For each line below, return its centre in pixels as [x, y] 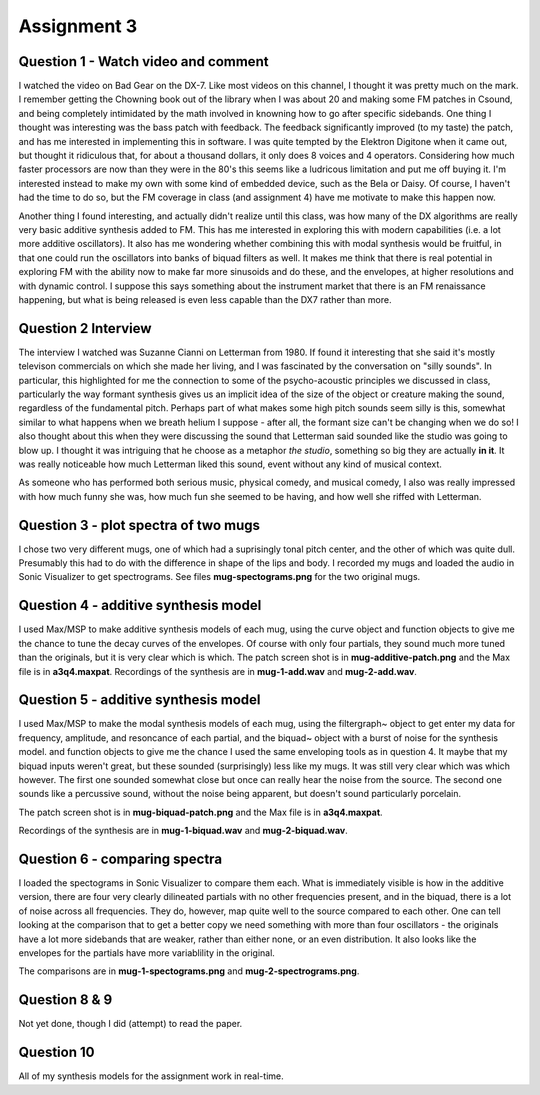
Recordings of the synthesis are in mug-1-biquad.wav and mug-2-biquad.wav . [183, 831]
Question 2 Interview [85, 328]
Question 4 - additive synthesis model [140, 605]
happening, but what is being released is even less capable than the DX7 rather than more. [205, 299]
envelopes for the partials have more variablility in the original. [146, 953]
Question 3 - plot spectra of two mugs [139, 525]
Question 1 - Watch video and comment [143, 61]
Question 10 [56, 1052]
